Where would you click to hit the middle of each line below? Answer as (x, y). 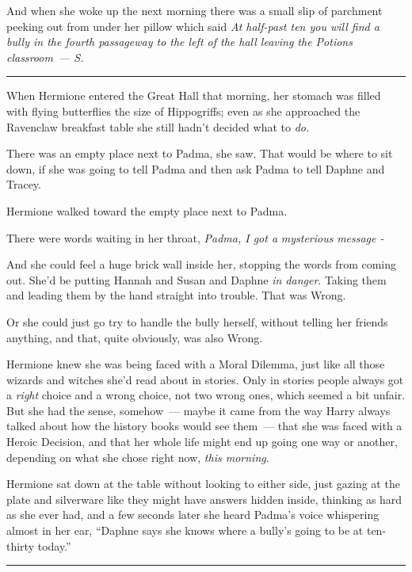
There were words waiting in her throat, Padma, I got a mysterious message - (195, 237)
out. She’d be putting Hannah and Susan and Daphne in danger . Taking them (196, 279)
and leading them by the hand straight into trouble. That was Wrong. (176, 295)
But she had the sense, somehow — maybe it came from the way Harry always (198, 410)
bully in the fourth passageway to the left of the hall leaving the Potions (179, 42)
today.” (54, 545)
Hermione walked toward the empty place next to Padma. (147, 210)
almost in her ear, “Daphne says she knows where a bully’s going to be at (185, 530)
